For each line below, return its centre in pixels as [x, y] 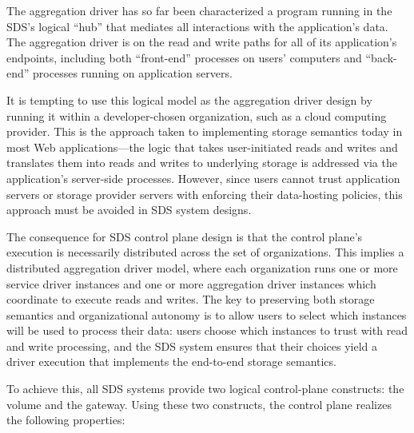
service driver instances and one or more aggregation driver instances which [191, 283]
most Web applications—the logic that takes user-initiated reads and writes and [202, 147]
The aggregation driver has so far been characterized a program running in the [199, 10]
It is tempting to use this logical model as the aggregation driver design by [189, 99]
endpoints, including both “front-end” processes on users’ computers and [184, 57]
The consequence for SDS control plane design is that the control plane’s [185, 236]
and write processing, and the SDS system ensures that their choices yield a [192, 346]
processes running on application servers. [133, 73]
